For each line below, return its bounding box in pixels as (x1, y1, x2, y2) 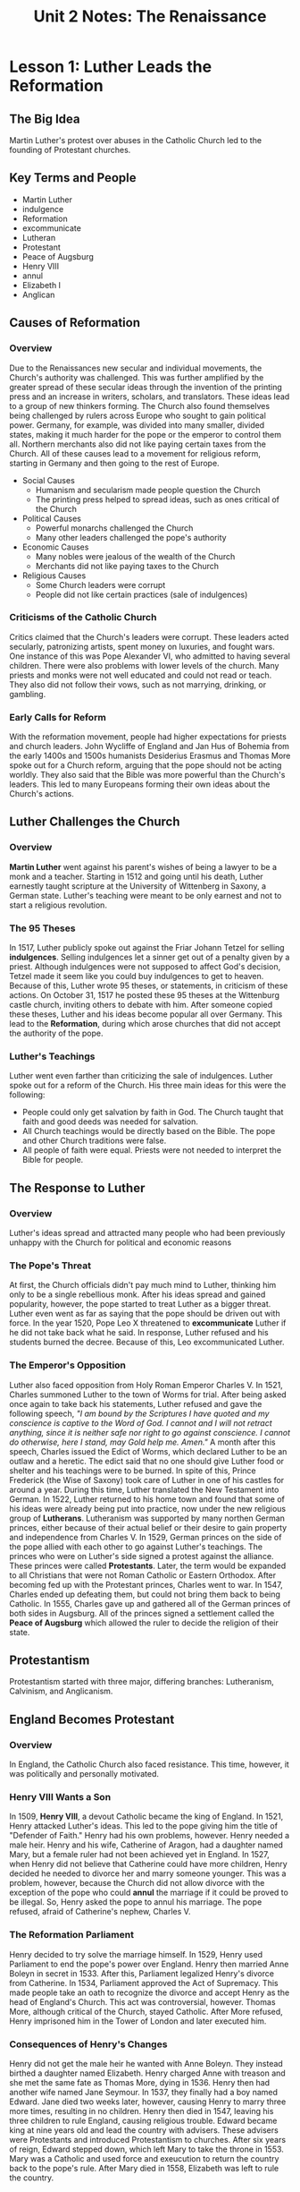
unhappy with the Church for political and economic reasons (9, 1237, 232, 1248)
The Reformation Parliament (9, 1929, 134, 1941)
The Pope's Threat (9, 1259, 92, 1272)
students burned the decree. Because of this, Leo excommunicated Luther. (9, 1336, 285, 1348)
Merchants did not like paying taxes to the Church (35, 560, 220, 571)
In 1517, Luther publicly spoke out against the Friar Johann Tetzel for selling (9, 942, 285, 953)
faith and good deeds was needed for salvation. (21, 1116, 199, 1127)
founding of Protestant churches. (9, 145, 131, 155)
